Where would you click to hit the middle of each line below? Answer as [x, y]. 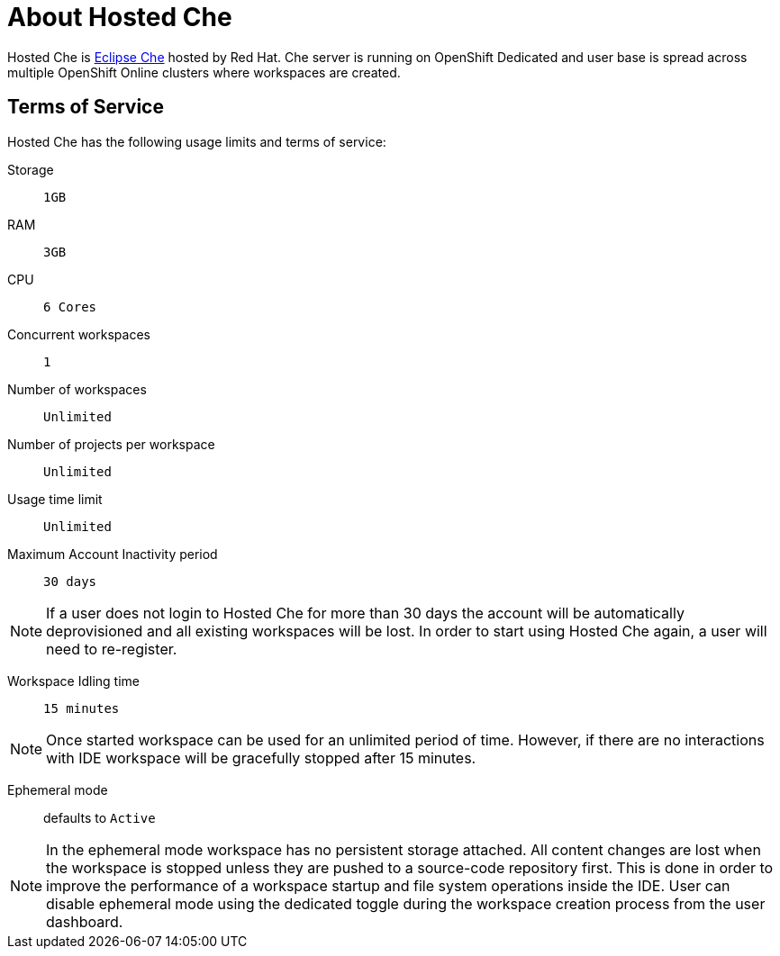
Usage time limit [55, 499]
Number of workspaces [77, 389]
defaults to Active [100, 817]
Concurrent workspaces [79, 334]
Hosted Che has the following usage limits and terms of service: [197, 141]
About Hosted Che [120, 17]
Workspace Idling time [74, 681]
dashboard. [85, 921]
